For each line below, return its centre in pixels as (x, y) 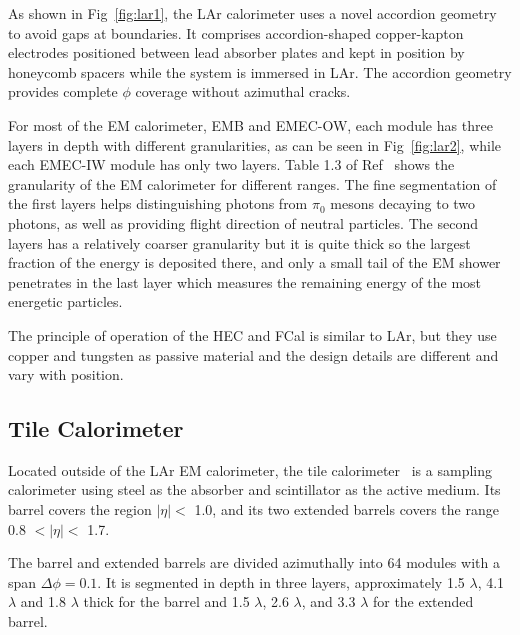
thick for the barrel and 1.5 (166, 601)
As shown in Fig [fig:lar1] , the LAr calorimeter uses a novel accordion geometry (252, 13)
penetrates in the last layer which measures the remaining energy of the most (245, 281)
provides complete (63, 91)
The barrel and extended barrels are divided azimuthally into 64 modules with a (254, 562)
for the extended (423, 601)
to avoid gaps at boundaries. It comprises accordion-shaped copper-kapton (236, 32)
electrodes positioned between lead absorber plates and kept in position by (236, 52)
